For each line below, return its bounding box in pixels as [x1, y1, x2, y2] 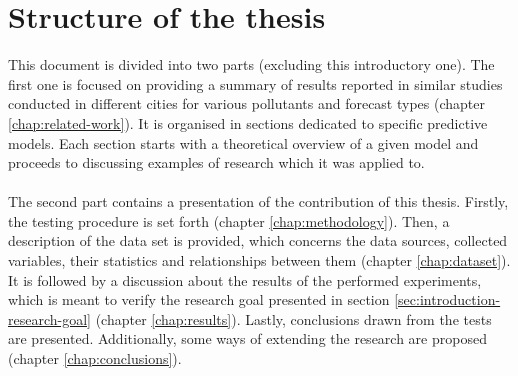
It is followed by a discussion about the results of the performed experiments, [8, 269, 482, 290]
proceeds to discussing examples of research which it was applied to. [8, 152, 425, 173]
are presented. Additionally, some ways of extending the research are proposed [8, 328, 487, 349]
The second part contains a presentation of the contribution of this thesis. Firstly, [8, 191, 509, 212]
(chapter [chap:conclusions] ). [8, 348, 182, 369]
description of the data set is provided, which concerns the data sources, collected [8, 230, 508, 251]
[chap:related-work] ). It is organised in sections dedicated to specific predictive [8, 112, 488, 133]
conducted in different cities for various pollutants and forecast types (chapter [8, 93, 485, 114]
